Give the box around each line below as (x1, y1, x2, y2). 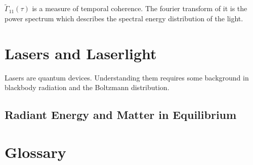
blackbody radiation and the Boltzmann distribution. (5, 82, 170, 93)
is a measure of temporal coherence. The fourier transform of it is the (32, 3, 247, 14)
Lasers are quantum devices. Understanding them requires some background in (5, 72, 249, 82)
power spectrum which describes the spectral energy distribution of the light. (5, 13, 243, 23)
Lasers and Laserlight (5, 43, 157, 63)
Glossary (5, 141, 66, 162)
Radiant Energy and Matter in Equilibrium (5, 107, 237, 122)
